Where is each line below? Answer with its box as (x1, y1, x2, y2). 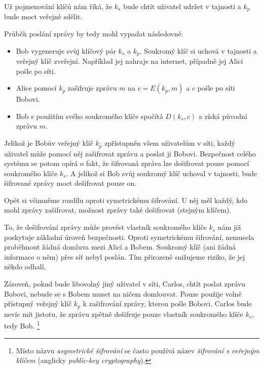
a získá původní (199, 110, 247, 121)
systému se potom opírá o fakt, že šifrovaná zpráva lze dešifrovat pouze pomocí (4, 158, 249, 169)
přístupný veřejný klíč (4, 298, 72, 309)
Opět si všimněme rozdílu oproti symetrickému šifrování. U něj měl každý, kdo (4, 194, 248, 205)
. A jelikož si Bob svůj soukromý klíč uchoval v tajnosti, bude (66, 168, 257, 178)
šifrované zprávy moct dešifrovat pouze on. (4, 178, 137, 188)
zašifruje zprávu (67, 83, 117, 93)
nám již (217, 222, 241, 232)
